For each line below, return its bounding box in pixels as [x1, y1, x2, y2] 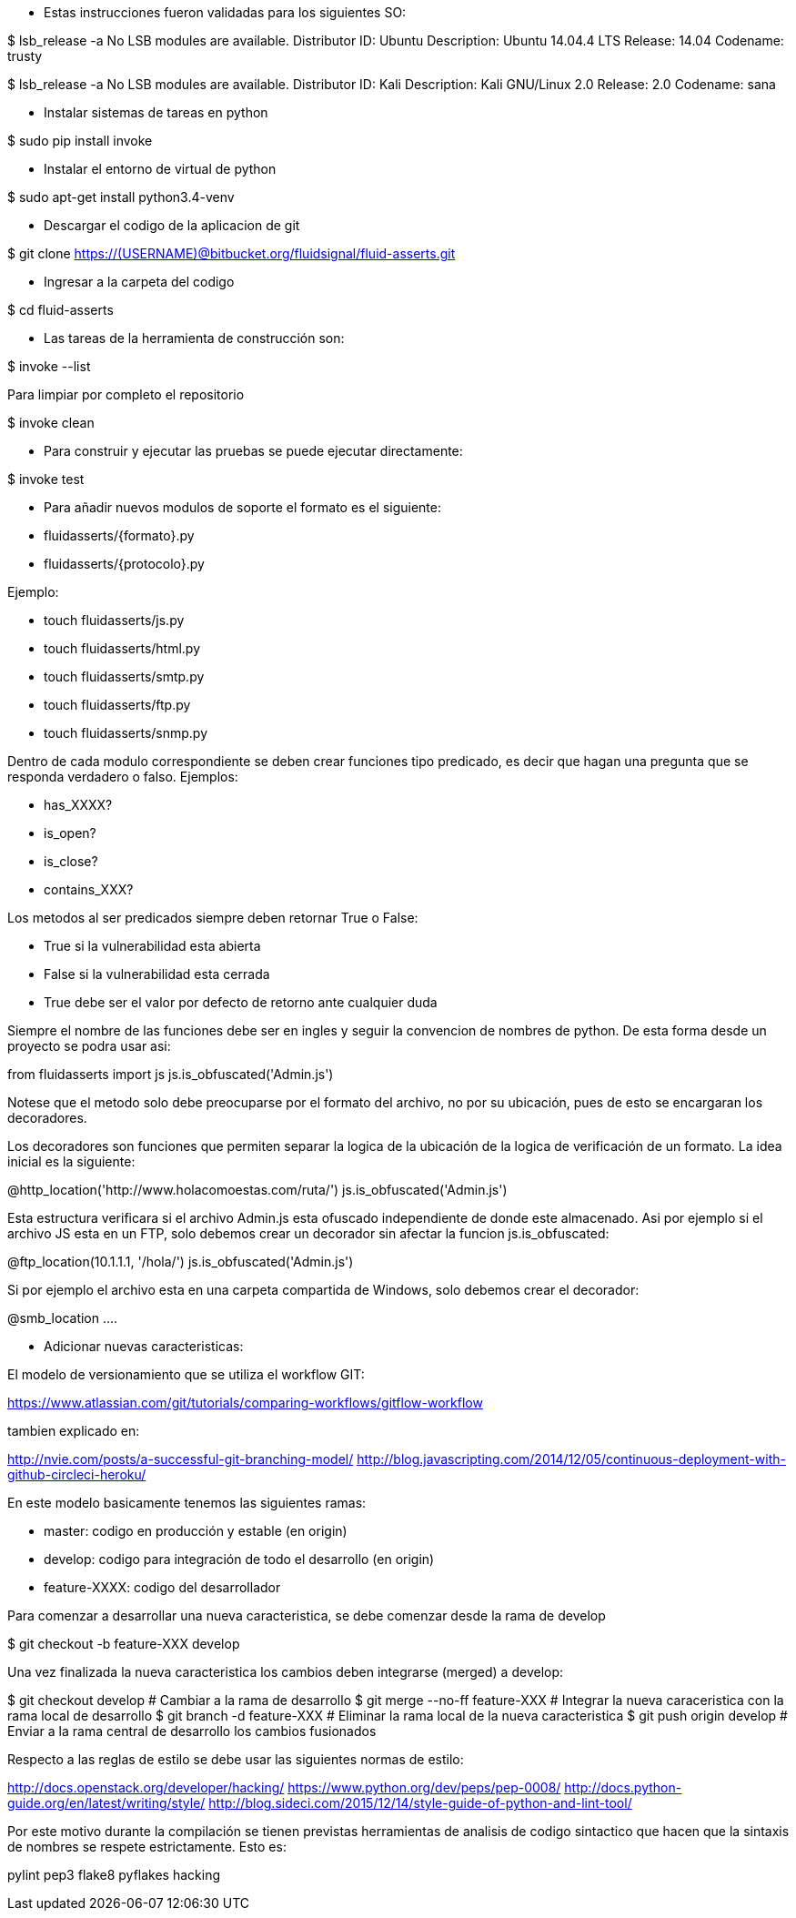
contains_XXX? [44, 882, 134, 897]
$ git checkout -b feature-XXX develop [7, 1636, 240, 1651]
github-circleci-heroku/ [7, 1467, 146, 1482]
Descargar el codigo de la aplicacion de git [44, 217, 300, 233]
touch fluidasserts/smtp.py [44, 669, 205, 684]
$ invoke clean [7, 415, 95, 430]
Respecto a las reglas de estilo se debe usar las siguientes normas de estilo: [7, 1751, 464, 1767]
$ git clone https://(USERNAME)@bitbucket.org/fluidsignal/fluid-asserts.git [7, 246, 456, 261]
